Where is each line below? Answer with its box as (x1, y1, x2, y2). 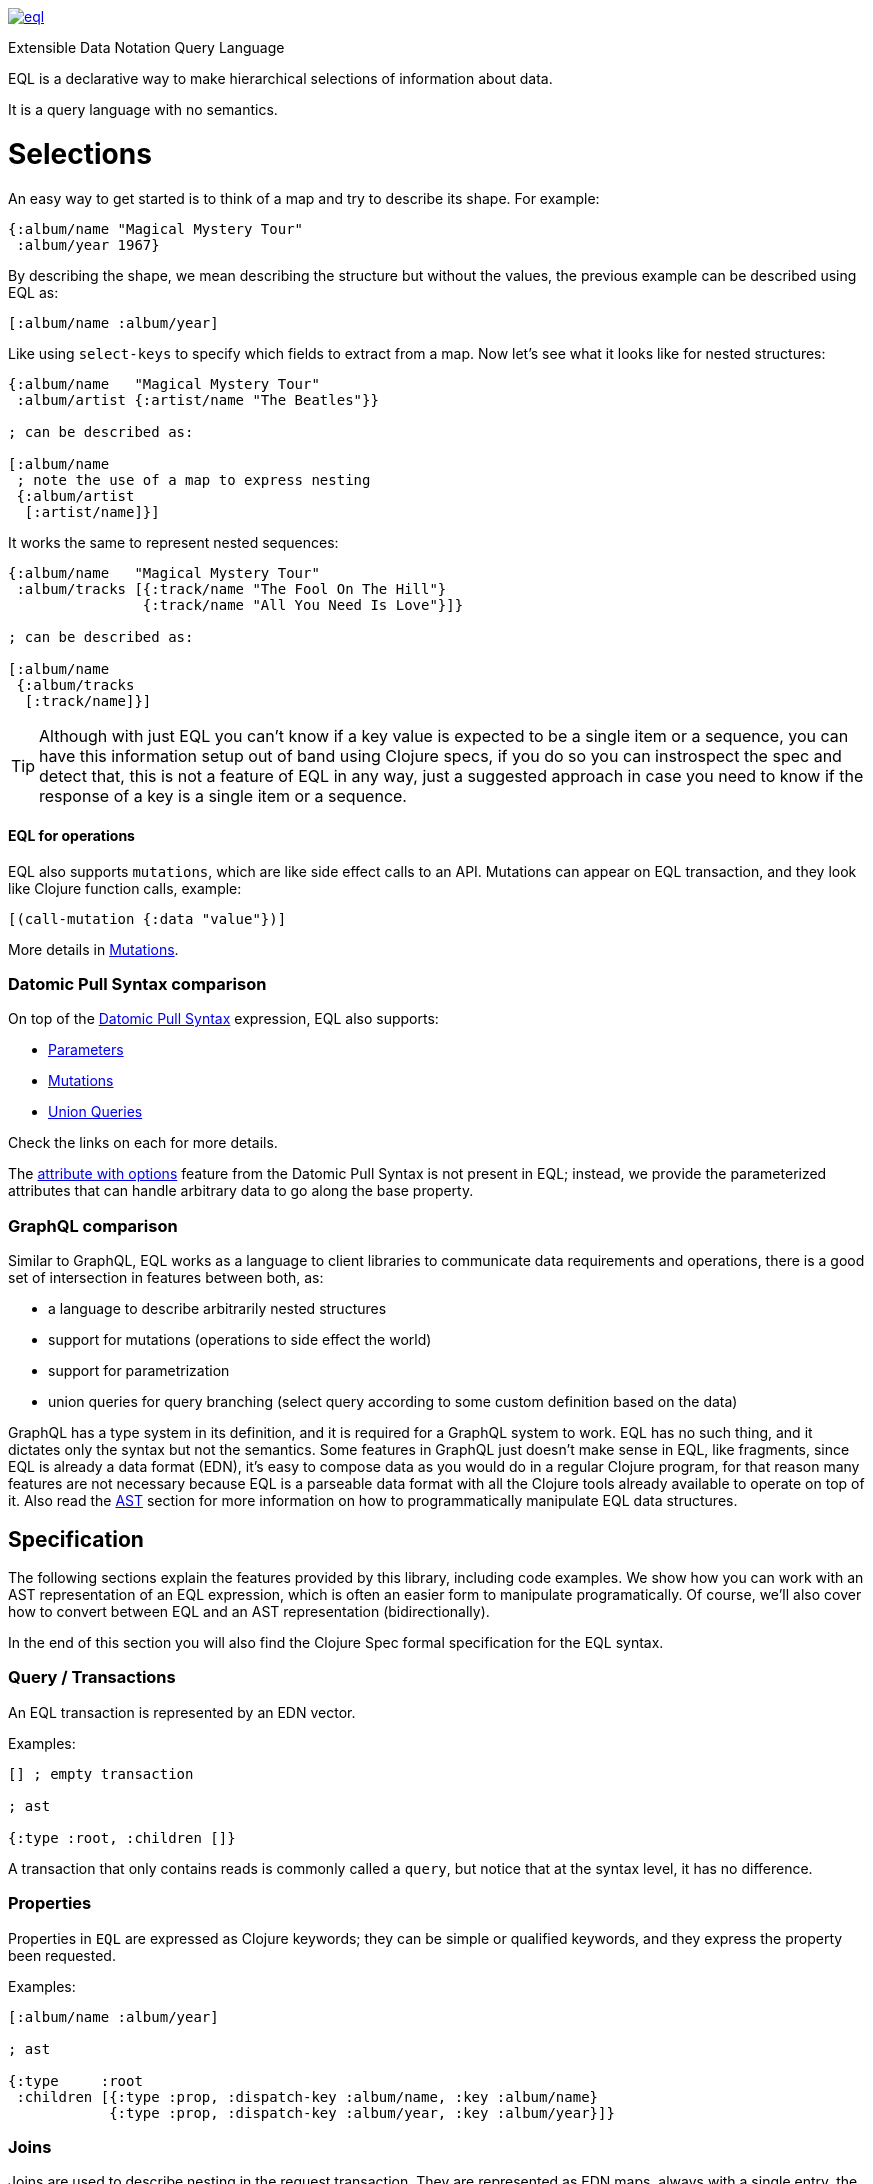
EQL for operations (8, 827, 135, 845)
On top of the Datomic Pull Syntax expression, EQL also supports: (8, 1010, 439, 1028)
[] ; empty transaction (8, 1765, 194, 1782)
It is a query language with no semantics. (8, 101, 278, 118)
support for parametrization (48, 1362, 230, 1380)
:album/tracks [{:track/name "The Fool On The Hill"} (16, 580, 447, 597)
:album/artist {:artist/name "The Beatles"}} (16, 391, 379, 408)
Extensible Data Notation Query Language (8, 39, 285, 56)
